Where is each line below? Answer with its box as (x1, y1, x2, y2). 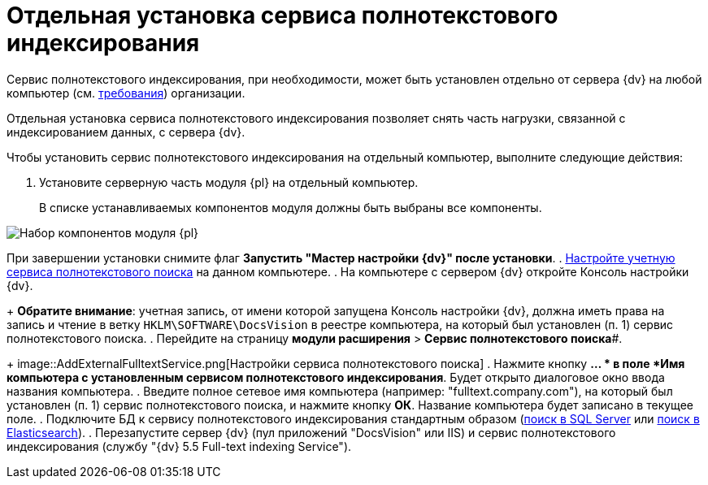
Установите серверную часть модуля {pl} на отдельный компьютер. (39, 175, 419, 189)
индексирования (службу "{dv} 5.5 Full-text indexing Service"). (7, 439, 352, 453)
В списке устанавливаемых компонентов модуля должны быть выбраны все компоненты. (39, 200, 542, 214)
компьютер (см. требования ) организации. (7, 85, 245, 100)
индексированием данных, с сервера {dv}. (7, 124, 245, 139)
